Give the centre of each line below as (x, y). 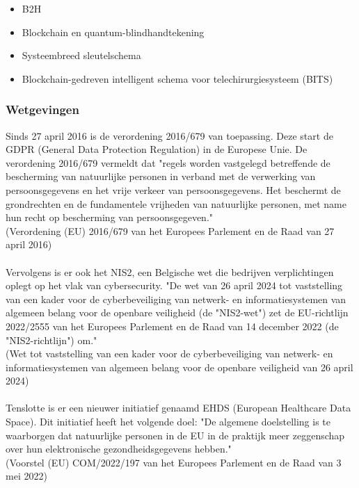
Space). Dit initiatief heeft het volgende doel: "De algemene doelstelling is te (168, 422)
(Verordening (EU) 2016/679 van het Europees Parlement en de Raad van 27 (170, 230)
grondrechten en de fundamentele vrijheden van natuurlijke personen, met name (176, 203)
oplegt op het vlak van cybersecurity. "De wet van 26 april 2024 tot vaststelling (174, 285)
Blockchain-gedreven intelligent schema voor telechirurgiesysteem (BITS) (177, 78)
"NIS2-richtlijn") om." (51, 340)
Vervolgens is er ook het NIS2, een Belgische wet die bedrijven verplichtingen (170, 271)
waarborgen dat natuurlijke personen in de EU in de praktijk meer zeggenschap (175, 435)
